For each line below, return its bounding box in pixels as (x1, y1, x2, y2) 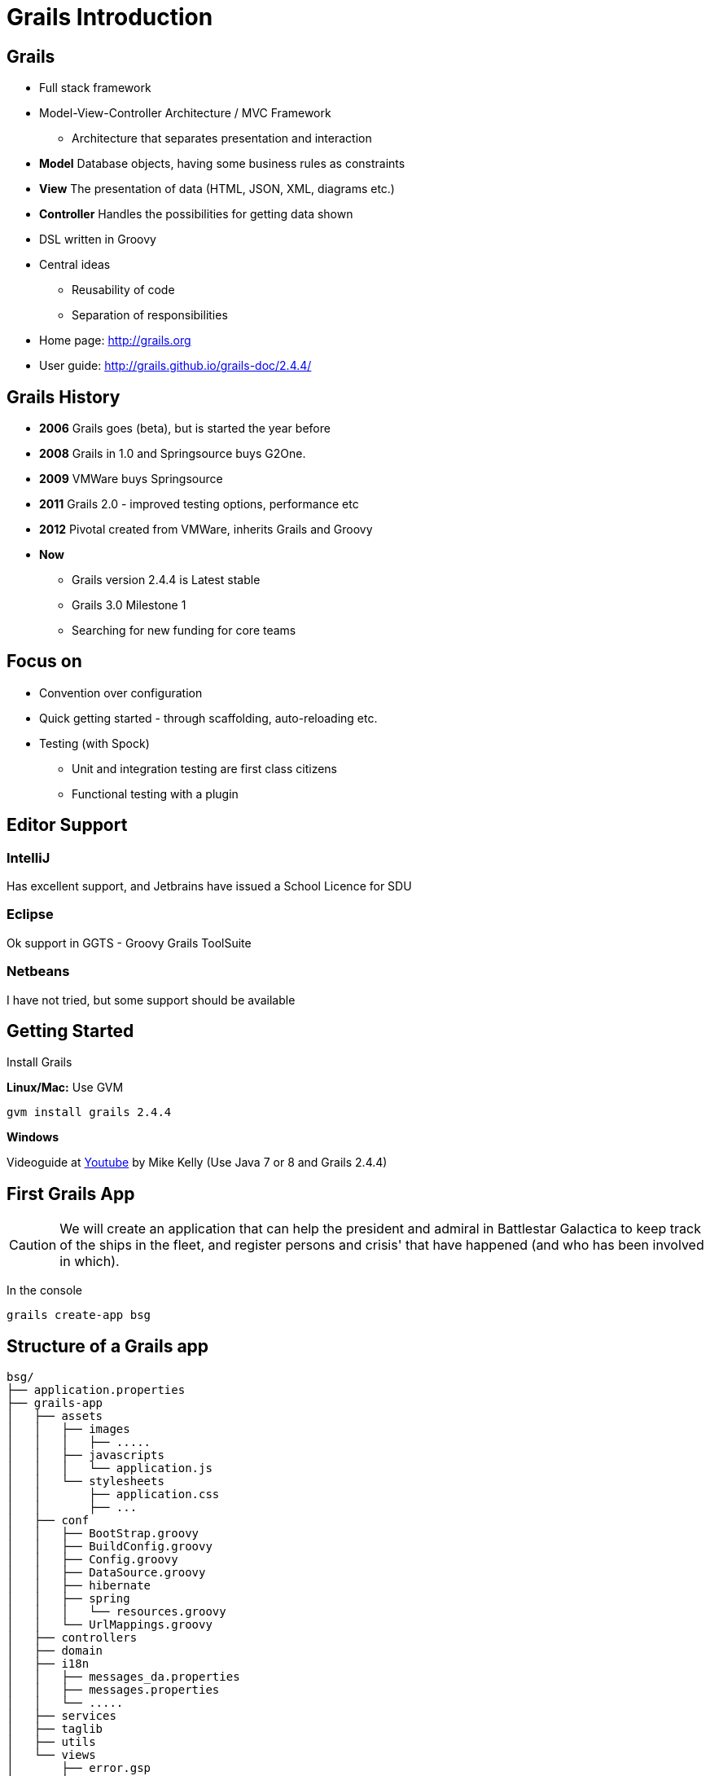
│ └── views (7, 1748, 96, 1762)
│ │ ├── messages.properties (7, 1683, 220, 1697)
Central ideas (39, 257, 111, 272)
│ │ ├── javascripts (7, 1448, 164, 1462)
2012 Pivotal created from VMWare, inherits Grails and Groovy (39, 522, 373, 537)
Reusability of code (72, 283, 175, 297)
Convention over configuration (39, 685, 203, 700)
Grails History (7, 386, 121, 407)
